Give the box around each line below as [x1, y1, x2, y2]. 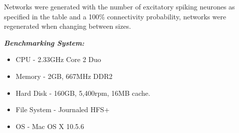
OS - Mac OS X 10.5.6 [15, 121, 84, 131]
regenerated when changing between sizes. [4, 21, 131, 31]
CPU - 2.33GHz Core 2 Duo [15, 54, 101, 65]
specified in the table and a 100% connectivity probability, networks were [4, 11, 226, 21]
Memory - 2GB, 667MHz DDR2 [15, 70, 113, 81]
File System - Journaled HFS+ [15, 104, 110, 115]
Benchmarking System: [4, 37, 84, 48]
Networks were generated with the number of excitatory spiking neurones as [4, 1, 235, 11]
